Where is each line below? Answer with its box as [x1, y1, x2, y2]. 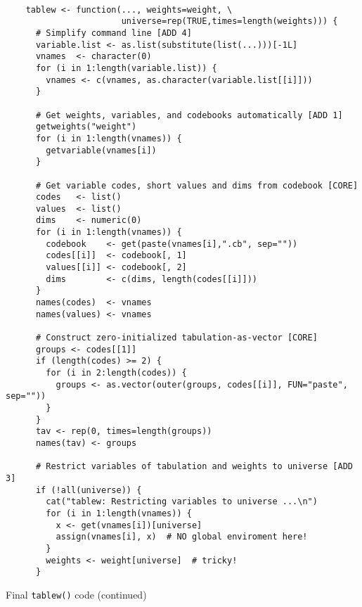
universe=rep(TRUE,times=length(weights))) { [121, 16, 338, 27]
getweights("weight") [35, 122, 137, 132]
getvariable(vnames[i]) [46, 145, 157, 155]
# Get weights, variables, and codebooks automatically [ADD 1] [35, 110, 343, 120]
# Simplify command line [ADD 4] [35, 27, 192, 38]
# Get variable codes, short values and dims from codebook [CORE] [35, 180, 358, 191]
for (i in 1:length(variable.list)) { [35, 63, 217, 73]
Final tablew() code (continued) [6, 587, 147, 601]
